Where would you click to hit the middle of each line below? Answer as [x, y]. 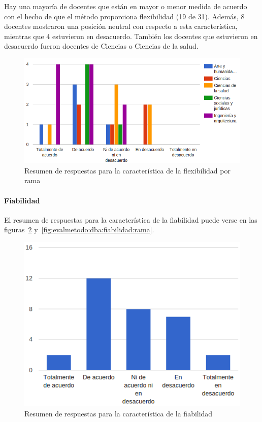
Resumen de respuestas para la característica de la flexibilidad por [127, 170]
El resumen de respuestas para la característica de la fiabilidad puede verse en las [131, 219]
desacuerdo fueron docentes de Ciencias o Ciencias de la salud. [101, 46]
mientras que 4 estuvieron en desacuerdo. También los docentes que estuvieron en [131, 36]
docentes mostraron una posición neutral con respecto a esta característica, [121, 26]
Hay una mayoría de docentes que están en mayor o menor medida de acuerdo [126, 6]
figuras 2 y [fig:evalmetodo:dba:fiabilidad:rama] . [79, 230]
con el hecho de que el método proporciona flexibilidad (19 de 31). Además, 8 [124, 16]
